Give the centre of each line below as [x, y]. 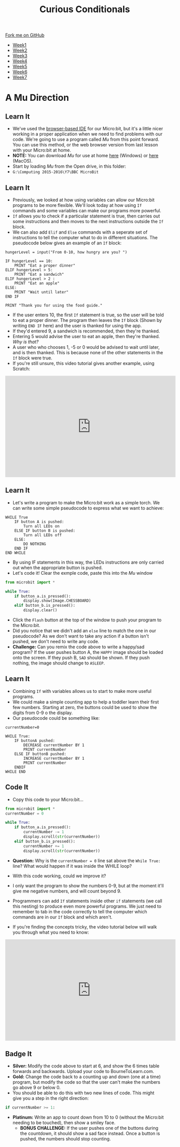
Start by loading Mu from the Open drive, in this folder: [69, 166]
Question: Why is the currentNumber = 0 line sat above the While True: [86, 861]
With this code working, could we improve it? [59, 876]
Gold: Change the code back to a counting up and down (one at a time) [86, 1077]
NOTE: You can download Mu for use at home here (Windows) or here [85, 156]
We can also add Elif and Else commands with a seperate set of [80, 232]
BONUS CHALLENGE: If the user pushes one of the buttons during [89, 1128]
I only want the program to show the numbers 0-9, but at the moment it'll [88, 885]
